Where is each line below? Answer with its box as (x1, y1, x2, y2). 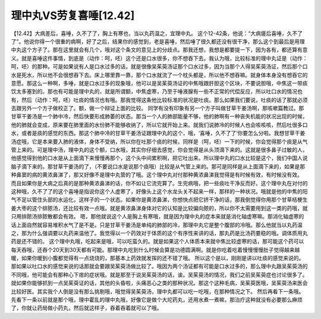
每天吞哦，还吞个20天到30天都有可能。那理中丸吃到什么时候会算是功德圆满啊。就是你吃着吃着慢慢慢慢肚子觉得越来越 (11, 246, 300, 253)
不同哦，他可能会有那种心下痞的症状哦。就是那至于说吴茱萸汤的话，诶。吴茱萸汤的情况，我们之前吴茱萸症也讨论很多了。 (11, 271, 308, 278)
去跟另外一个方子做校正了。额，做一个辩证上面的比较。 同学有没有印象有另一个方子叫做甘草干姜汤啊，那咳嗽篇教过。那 (11, 105, 304, 112)
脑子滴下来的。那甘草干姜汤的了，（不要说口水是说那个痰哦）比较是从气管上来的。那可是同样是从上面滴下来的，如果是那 (11, 162, 306, 170)
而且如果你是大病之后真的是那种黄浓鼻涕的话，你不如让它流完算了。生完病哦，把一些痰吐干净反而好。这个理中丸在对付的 (11, 179, 308, 187)
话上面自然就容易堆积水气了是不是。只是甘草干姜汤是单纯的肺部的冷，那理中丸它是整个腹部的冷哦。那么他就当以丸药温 (11, 221, 303, 229)
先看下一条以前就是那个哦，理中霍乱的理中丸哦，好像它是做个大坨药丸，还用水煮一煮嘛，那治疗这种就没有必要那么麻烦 (11, 296, 303, 304)
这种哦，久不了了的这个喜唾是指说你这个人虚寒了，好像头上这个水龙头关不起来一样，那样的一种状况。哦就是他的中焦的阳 (11, 187, 308, 195)
